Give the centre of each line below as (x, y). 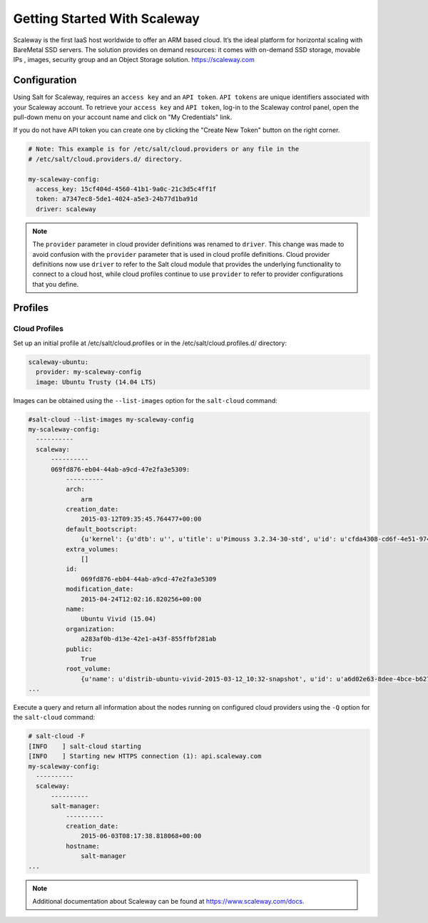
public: (79, 649)
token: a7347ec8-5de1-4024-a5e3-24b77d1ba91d (117, 199)
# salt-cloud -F (57, 736)
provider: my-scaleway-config (89, 372)
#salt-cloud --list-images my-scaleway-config (111, 419)
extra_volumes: (92, 549)
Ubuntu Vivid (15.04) (119, 619)
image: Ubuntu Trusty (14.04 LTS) (96, 382)
